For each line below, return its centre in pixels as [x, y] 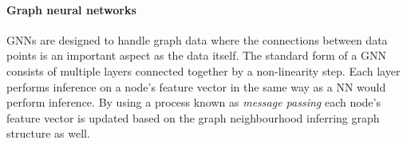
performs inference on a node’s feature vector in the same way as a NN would [196, 86]
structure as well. [48, 133]
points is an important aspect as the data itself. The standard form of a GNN [196, 55]
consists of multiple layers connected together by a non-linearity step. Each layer [203, 70]
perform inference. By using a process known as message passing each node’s [194, 102]
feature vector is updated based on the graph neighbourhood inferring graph [193, 117]
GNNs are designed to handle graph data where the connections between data [197, 39]
